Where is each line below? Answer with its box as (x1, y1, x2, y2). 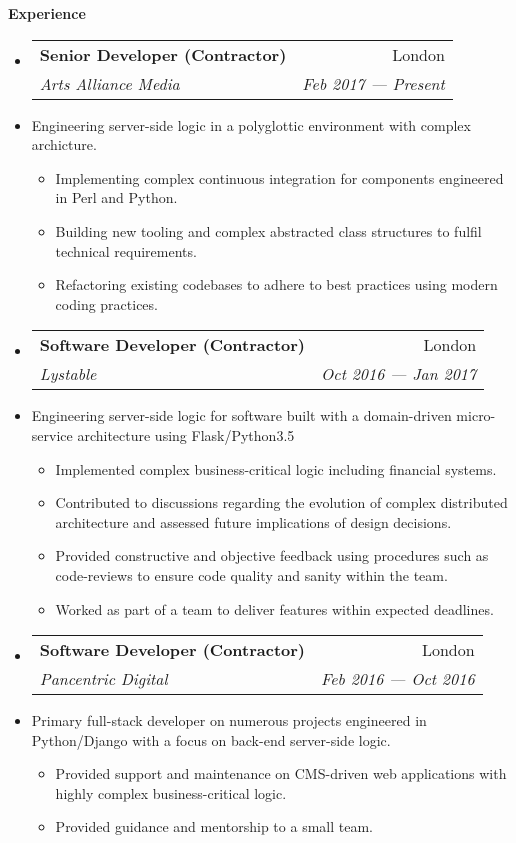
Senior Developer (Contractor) (39, 42, 287, 66)
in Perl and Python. (55, 187, 178, 208)
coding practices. (55, 293, 158, 314)
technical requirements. (55, 240, 197, 261)
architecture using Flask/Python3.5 (77, 424, 295, 445)
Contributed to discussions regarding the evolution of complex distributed (55, 492, 508, 513)
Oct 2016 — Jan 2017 (321, 362, 477, 386)
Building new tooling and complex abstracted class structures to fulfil (55, 220, 482, 241)
